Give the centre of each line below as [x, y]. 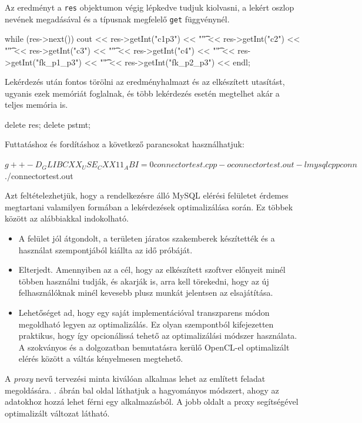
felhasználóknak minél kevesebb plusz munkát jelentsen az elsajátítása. [146, 293]
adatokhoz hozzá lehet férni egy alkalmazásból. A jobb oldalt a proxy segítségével [152, 401]
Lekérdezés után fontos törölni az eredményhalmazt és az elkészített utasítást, [145, 82]
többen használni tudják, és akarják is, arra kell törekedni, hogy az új [144, 281]
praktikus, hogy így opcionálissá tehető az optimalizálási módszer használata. [158, 336]
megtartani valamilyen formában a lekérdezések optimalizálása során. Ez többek [149, 206]
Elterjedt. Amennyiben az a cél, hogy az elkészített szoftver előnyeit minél [152, 270]
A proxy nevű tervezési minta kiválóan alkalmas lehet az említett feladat [135, 378]
